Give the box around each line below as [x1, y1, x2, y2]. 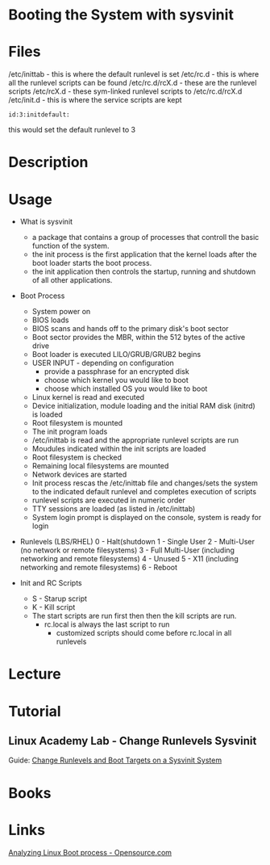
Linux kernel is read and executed [31, 393, 145, 402]
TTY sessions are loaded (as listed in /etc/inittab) [31, 504, 196, 514]
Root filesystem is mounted [31, 418, 123, 428]
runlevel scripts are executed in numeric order [31, 495, 185, 506]
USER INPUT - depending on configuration [31, 358, 175, 368]
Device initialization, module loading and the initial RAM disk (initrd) [31, 401, 255, 411]
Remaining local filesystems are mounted [31, 461, 169, 471]
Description [8, 153, 89, 171]
